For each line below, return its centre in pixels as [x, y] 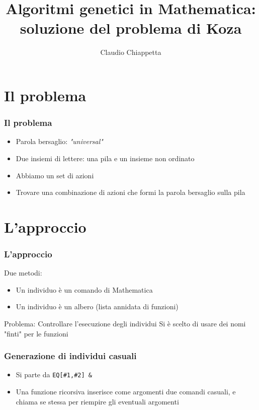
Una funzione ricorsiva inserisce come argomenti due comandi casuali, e [126, 392]
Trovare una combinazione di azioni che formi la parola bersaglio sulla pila [131, 192]
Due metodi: [23, 273]
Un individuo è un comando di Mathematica [84, 289]
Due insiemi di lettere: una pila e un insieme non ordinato [105, 158]
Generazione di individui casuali [70, 356]
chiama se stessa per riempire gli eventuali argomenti [97, 401]
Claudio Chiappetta [131, 52]
